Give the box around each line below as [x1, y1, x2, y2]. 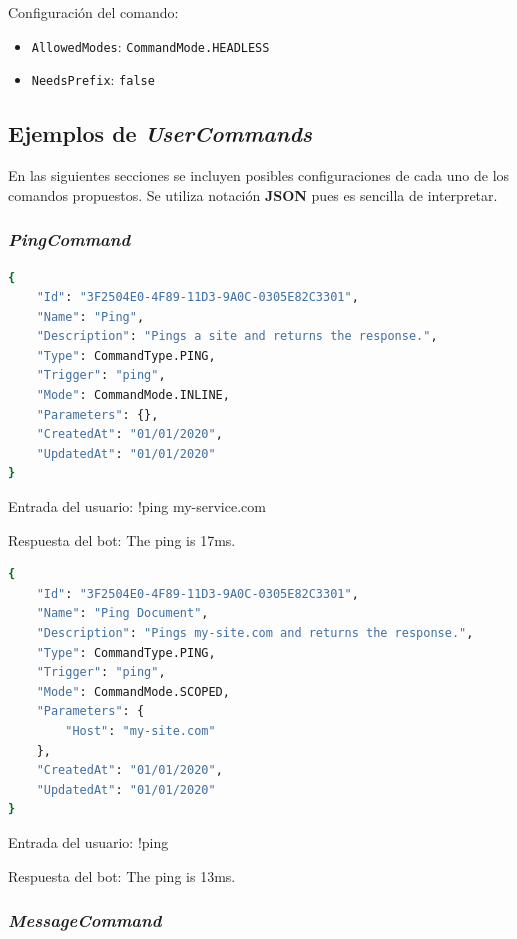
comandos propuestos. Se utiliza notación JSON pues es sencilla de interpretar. [8, 184, 498, 205]
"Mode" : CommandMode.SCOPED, [36, 684, 230, 699]
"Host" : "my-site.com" [65, 723, 216, 738]
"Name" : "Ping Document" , [36, 606, 209, 621]
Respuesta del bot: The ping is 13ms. [8, 865, 236, 886]
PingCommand [8, 227, 131, 252]
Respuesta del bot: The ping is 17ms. [8, 529, 236, 550]
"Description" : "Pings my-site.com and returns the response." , [36, 626, 474, 641]
